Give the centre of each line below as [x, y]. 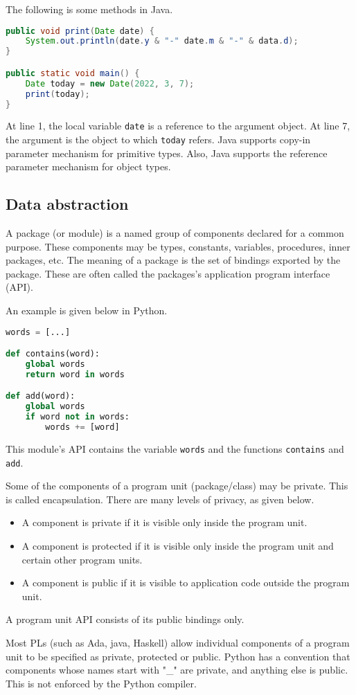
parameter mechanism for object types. [88, 166]
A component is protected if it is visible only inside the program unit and [178, 546]
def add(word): [41, 396]
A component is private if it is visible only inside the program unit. [164, 522]
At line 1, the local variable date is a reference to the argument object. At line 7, [178, 126]
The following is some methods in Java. [89, 9]
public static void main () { [73, 73]
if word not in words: [78, 417]
